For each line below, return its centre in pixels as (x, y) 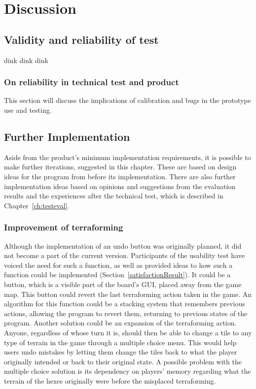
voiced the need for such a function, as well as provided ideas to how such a (118, 265)
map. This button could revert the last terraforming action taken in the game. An (128, 294)
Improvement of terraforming (64, 227)
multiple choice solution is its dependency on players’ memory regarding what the (128, 371)
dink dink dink (26, 60)
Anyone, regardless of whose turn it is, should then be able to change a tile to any (128, 332)
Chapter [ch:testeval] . (37, 205)
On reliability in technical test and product (91, 82)
